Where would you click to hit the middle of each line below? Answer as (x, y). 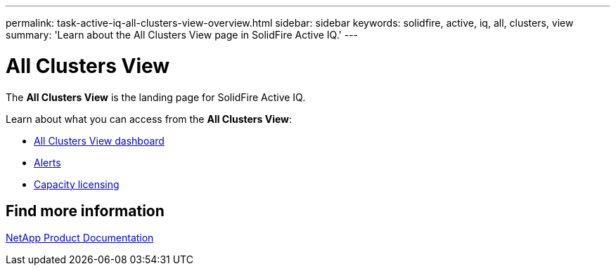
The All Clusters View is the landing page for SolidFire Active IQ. (156, 97)
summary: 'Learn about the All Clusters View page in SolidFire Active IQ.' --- (182, 35)
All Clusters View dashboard (99, 140)
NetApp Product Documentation (80, 238)
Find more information (85, 211)
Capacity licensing (77, 184)
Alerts (47, 162)
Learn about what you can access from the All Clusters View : (149, 119)
